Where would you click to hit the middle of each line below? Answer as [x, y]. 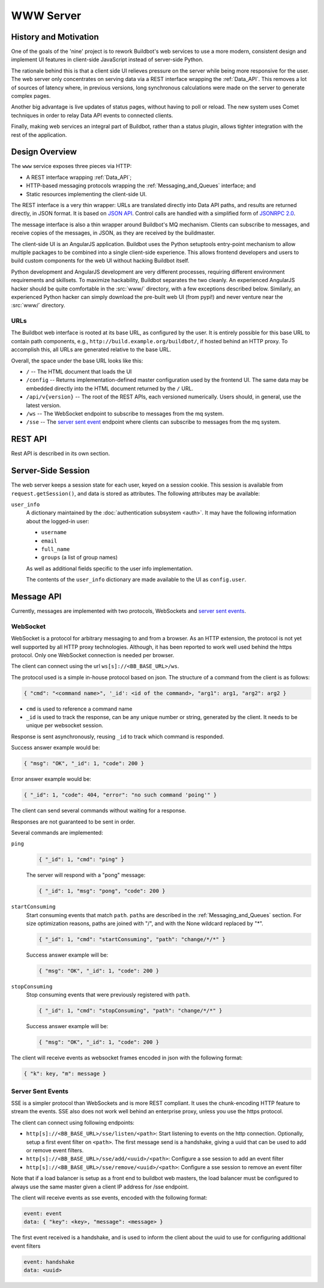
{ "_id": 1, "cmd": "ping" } [82, 859]
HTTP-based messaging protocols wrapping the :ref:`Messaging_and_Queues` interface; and [141, 185]
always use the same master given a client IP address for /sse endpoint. [100, 1187]
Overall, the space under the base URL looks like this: [77, 361]
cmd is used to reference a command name [79, 709]
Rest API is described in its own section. [61, 454]
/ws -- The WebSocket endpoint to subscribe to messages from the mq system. [125, 414]
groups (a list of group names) [79, 558]
